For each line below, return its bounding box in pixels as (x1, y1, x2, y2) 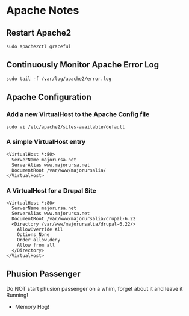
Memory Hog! (14, 303, 49, 310)
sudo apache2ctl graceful (6, 43, 71, 49)
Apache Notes (6, 4, 79, 17)
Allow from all (17, 242, 55, 249)
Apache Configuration (6, 92, 92, 102)
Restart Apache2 (6, 28, 71, 38)
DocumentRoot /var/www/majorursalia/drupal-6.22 (11, 216, 136, 222)
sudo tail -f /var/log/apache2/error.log (6, 76, 112, 82)
